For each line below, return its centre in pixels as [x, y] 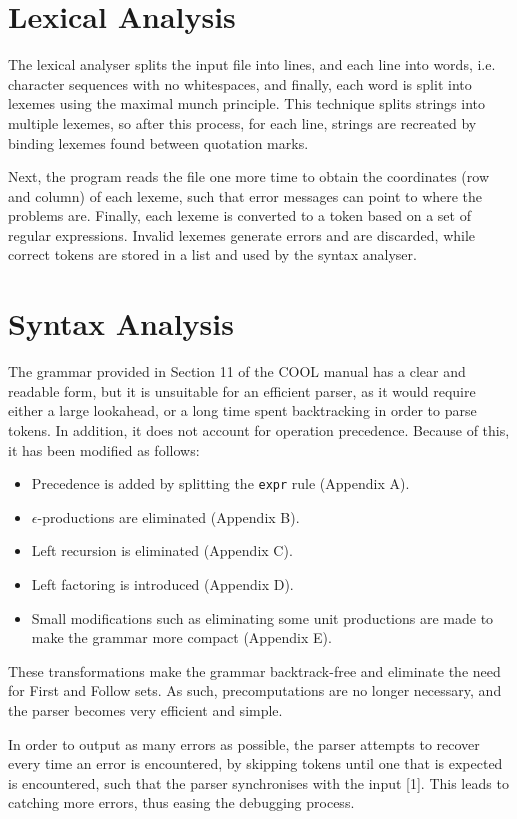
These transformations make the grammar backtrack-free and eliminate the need [254, 670]
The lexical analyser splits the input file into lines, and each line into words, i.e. [252, 64]
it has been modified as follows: [104, 449]
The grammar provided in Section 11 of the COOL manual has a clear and [237, 371]
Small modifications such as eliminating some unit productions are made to [262, 617]
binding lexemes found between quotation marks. [158, 142]
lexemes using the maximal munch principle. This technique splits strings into [246, 103]
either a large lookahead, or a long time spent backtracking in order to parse [242, 410]
